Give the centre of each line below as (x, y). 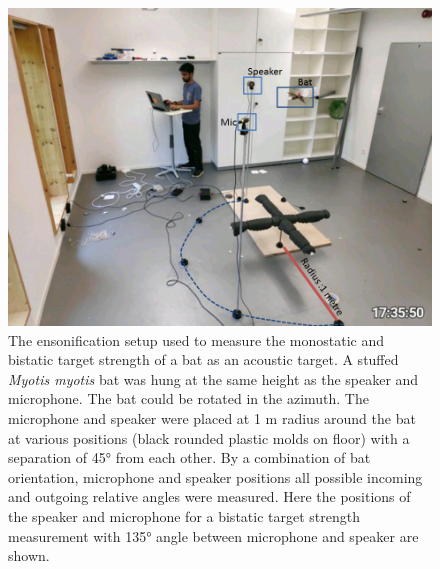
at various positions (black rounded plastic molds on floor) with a (209, 437)
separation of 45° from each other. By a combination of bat (189, 457)
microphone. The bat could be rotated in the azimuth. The (188, 398)
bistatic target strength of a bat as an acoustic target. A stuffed (203, 359)
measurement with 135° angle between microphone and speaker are (213, 535)
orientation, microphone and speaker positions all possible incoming (215, 476)
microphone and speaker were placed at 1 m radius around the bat (212, 417)
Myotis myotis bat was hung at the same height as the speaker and (213, 378)
